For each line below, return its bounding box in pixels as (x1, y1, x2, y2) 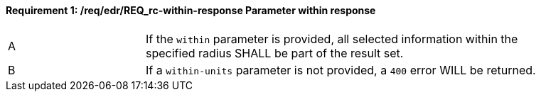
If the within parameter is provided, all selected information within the (146, 31, 518, 46)
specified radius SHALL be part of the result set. (146, 45, 404, 60)
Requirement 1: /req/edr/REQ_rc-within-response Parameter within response (6, 4, 376, 16)
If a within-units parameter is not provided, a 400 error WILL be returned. (146, 62, 536, 77)
